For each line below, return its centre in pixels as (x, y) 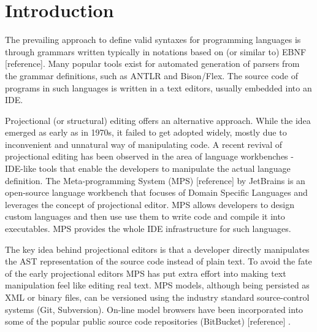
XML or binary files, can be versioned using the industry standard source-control (157, 297)
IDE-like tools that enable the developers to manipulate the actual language (148, 168)
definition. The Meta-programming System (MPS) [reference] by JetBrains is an (155, 180)
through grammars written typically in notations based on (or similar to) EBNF (156, 51)
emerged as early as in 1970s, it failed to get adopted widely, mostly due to (146, 132)
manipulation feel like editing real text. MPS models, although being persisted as (157, 285)
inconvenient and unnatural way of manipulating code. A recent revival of (144, 144)
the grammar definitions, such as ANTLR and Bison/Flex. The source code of (152, 75)
